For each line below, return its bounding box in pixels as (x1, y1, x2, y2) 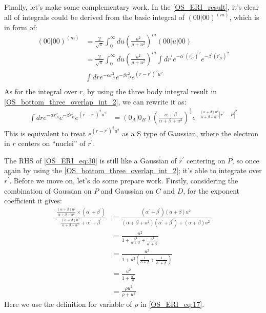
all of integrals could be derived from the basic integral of (4, 12, 185, 23)
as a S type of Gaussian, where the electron (122, 128, 258, 138)
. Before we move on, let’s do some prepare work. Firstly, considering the (9, 175, 238, 185)
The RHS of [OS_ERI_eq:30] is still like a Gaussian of (4, 155, 177, 165)
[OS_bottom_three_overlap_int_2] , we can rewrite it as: (4, 96, 187, 107)
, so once (232, 155, 259, 165)
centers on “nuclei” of (18, 138, 86, 149)
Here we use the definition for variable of (4, 299, 132, 309)
